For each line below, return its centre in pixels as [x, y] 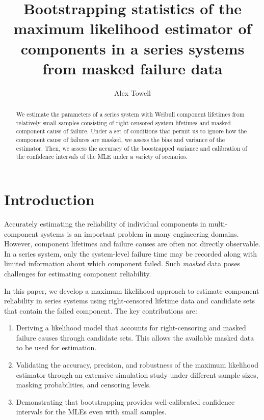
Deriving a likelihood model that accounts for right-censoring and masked [131, 328]
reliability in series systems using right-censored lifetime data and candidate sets [129, 301]
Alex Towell [133, 92]
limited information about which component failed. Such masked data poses [122, 263]
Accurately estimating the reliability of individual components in [105, 223]
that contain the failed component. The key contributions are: [101, 310]
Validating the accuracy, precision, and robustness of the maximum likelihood [137, 365]
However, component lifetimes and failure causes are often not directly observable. [132, 244]
